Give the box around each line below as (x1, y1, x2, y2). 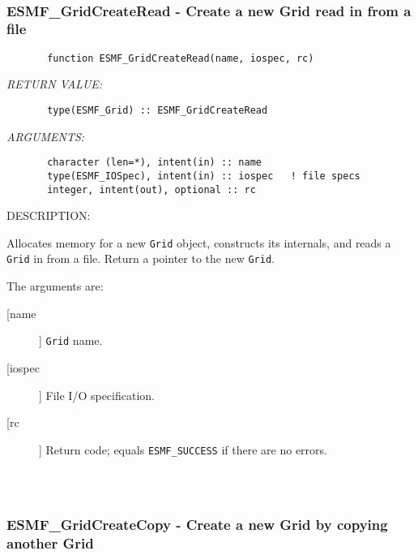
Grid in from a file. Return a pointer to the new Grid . (6, 250, 275, 267)
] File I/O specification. (39, 386, 155, 403)
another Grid (6, 532, 94, 553)
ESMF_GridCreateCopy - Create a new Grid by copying (6, 514, 388, 534)
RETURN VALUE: (6, 75, 103, 92)
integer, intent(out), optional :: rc (47, 183, 256, 196)
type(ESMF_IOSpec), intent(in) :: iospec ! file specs (47, 170, 360, 182)
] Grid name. (39, 332, 103, 349)
